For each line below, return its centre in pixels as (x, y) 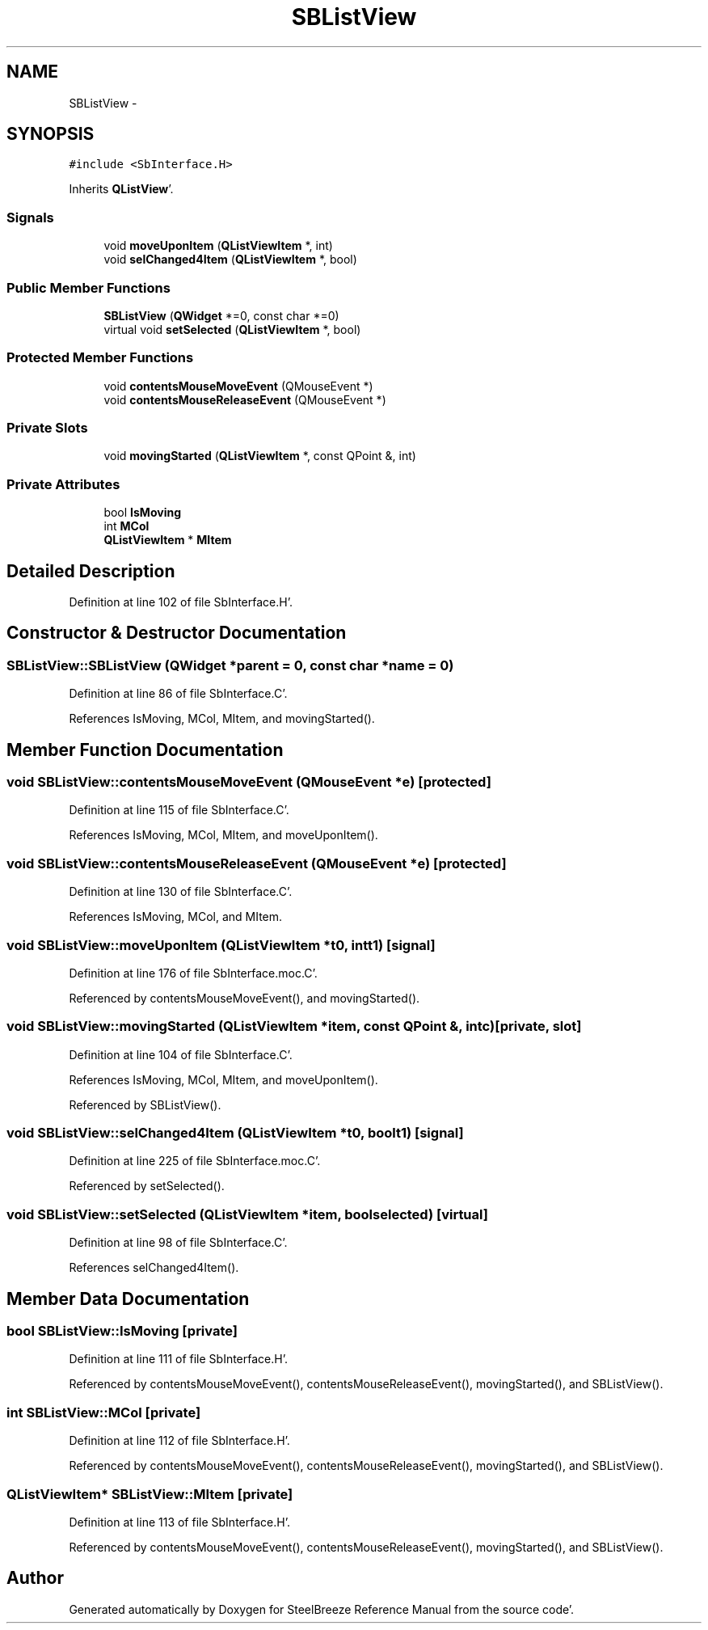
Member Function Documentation (145, 750)
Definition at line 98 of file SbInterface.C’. (178, 1243)
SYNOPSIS (51, 134)
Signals (30, 217)
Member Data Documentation (128, 1299)
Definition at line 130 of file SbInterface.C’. (181, 892)
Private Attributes (63, 484)
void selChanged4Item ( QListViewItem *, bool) (230, 260)
